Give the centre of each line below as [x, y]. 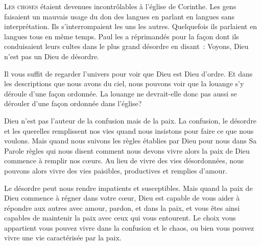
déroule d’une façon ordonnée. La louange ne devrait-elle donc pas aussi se [121, 93]
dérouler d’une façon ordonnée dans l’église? [73, 103]
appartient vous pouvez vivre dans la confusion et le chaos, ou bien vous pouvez [129, 227]
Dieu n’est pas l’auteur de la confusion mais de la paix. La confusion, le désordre [130, 120]
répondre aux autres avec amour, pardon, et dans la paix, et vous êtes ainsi [122, 207]
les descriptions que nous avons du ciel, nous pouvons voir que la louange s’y [124, 83]
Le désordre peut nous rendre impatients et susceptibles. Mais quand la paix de [128, 188]
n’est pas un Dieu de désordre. [52, 56]
